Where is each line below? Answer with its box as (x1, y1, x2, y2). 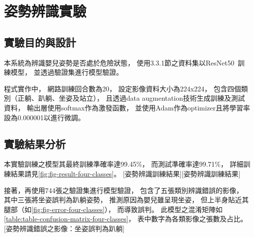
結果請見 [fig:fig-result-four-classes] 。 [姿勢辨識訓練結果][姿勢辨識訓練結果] (10, 168, 241, 178)
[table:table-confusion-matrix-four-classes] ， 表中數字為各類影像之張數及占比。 (4, 214, 248, 224)
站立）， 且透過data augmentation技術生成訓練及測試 (79, 93, 245, 103)
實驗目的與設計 (4, 34, 76, 49)
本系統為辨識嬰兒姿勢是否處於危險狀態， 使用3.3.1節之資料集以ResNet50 (4, 57, 234, 67)
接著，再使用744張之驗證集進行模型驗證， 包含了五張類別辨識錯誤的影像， (4, 185, 243, 195)
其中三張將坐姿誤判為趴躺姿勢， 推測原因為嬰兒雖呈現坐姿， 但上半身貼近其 (4, 194, 249, 205)
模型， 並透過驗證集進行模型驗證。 (10, 67, 123, 77)
